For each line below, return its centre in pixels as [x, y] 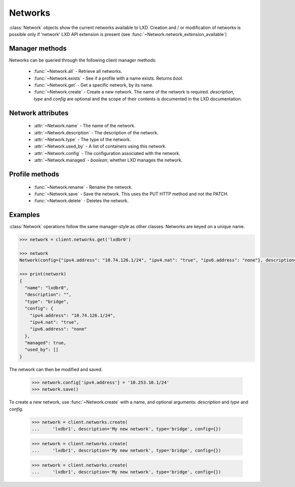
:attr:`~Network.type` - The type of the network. [82, 139]
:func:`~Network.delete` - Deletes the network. [81, 201]
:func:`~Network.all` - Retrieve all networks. [78, 71]
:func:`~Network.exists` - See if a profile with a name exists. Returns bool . [109, 78]
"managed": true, [45, 343]
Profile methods [34, 174]
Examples [25, 215]
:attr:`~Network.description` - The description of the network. [96, 132]
